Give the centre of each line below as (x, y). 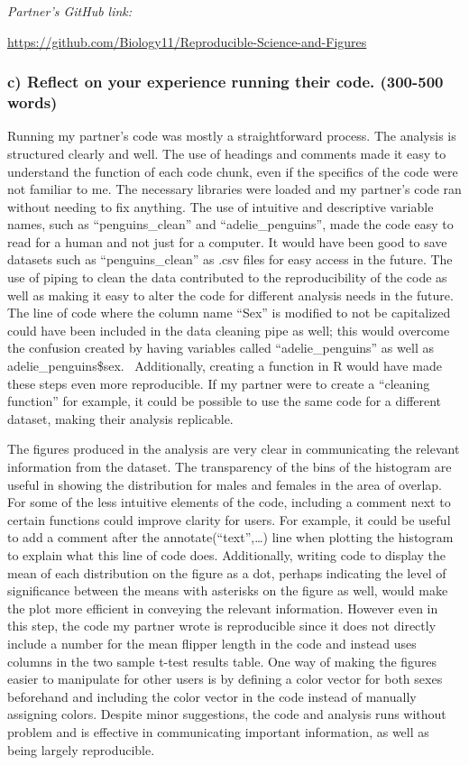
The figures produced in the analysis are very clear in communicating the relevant (234, 449)
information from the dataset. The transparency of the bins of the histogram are (230, 467)
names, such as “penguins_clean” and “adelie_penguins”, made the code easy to (230, 224)
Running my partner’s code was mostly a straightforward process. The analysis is (232, 136)
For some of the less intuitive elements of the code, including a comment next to (229, 502)
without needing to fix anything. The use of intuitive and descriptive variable (221, 206)
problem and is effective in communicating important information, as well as (218, 731)
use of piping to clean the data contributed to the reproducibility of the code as (227, 277)
